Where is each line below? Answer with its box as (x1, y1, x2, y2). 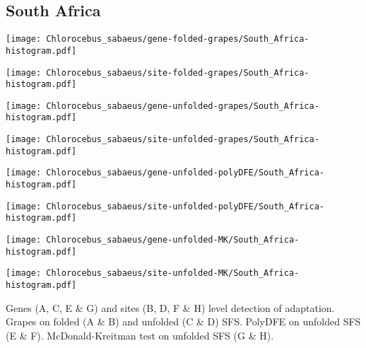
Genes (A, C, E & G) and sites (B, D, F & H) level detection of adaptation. (6, 300, 335, 315)
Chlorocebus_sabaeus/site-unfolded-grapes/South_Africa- (46, 134, 319, 145)
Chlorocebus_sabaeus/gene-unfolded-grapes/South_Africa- (46, 100, 319, 111)
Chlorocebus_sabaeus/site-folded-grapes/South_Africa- (46, 67, 309, 78)
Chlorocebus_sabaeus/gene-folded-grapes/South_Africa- (46, 34, 309, 45)
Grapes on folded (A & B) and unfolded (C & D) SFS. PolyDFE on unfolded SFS (6, 314, 361, 329)
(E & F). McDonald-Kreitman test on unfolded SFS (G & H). (6, 327, 274, 342)
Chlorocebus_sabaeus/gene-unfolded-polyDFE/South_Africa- (46, 168, 325, 178)
